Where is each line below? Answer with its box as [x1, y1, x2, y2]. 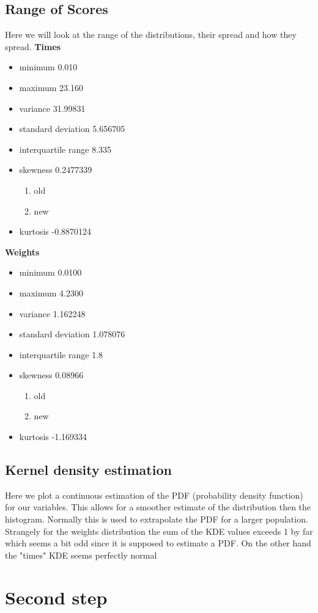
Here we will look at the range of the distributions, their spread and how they [5, 28, 297, 41]
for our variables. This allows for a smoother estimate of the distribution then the [5, 501, 311, 513]
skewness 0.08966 [19, 369, 84, 381]
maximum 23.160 [19, 81, 84, 94]
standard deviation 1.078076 [19, 328, 125, 340]
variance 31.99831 [19, 101, 86, 114]
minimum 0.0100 [19, 266, 82, 279]
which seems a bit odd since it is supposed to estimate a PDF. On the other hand [5, 537, 311, 549]
